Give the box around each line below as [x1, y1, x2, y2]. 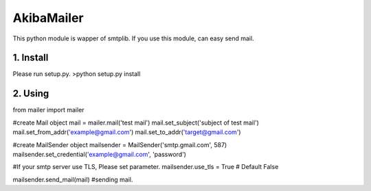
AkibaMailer [12, 10, 84, 25]
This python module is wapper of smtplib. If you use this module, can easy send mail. [12, 34, 254, 42]
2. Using [12, 88, 49, 99]
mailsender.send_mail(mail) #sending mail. [12, 175, 133, 183]
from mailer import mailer [12, 106, 85, 114]
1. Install [12, 52, 49, 64]
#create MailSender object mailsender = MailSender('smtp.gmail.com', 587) [12, 140, 227, 149]
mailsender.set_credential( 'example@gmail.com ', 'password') [12, 150, 187, 158]
